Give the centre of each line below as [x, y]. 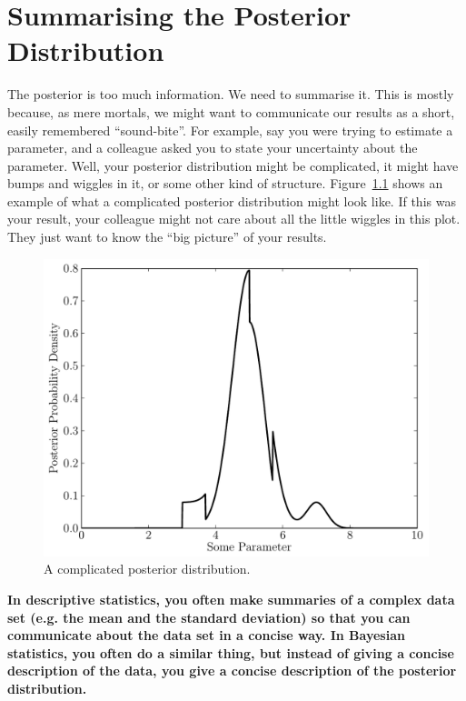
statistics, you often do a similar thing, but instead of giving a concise [231, 652]
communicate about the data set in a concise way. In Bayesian [206, 635]
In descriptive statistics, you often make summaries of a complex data [231, 599]
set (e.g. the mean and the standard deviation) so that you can [209, 617]
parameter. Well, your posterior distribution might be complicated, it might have [233, 165]
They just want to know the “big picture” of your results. [167, 237]
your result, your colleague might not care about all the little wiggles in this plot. [234, 219]
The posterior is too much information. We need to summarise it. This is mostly [231, 94]
